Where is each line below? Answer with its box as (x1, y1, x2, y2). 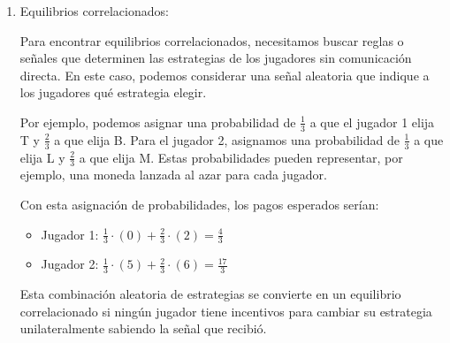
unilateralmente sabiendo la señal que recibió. (19, 319, 267, 338)
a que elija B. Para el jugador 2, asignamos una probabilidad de (54, 130, 400, 149)
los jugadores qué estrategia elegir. (19, 83, 207, 102)
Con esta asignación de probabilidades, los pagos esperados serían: (19, 195, 379, 214)
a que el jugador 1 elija (309, 112, 435, 131)
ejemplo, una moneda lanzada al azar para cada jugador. (19, 165, 327, 184)
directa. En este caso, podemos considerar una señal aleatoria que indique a (19, 65, 430, 84)
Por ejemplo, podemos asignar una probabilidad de (19, 112, 296, 131)
